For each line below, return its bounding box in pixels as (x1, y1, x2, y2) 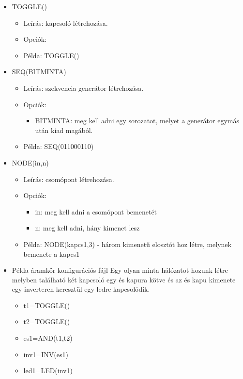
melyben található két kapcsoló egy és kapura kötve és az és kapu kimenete (12, 274, 236, 284)
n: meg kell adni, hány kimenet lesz (35, 223, 140, 233)
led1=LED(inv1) (23, 365, 73, 376)
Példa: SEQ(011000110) (23, 141, 94, 151)
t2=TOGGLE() (23, 316, 70, 327)
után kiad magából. (35, 125, 93, 135)
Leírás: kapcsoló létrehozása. (23, 17, 108, 28)
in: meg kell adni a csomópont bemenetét (35, 206, 157, 216)
